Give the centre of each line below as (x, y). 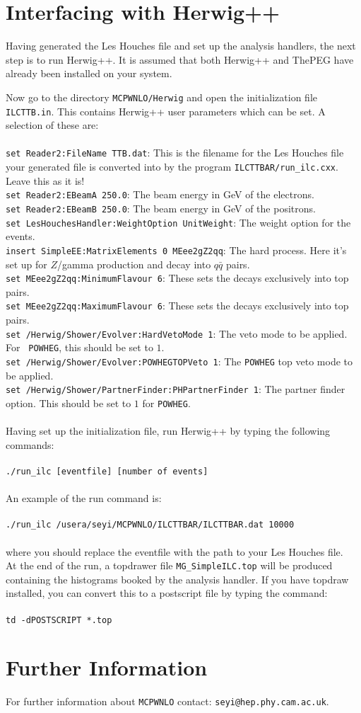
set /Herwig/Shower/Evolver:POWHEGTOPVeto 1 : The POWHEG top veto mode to (179, 361)
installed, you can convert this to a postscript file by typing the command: (167, 593)
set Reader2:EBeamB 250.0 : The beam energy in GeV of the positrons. (161, 208)
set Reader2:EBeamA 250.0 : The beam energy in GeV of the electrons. (160, 194)
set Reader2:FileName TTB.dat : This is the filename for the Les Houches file (175, 153)
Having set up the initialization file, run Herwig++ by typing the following (168, 431)
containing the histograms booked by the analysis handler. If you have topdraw (177, 579)
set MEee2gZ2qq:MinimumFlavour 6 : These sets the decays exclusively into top (177, 278)
